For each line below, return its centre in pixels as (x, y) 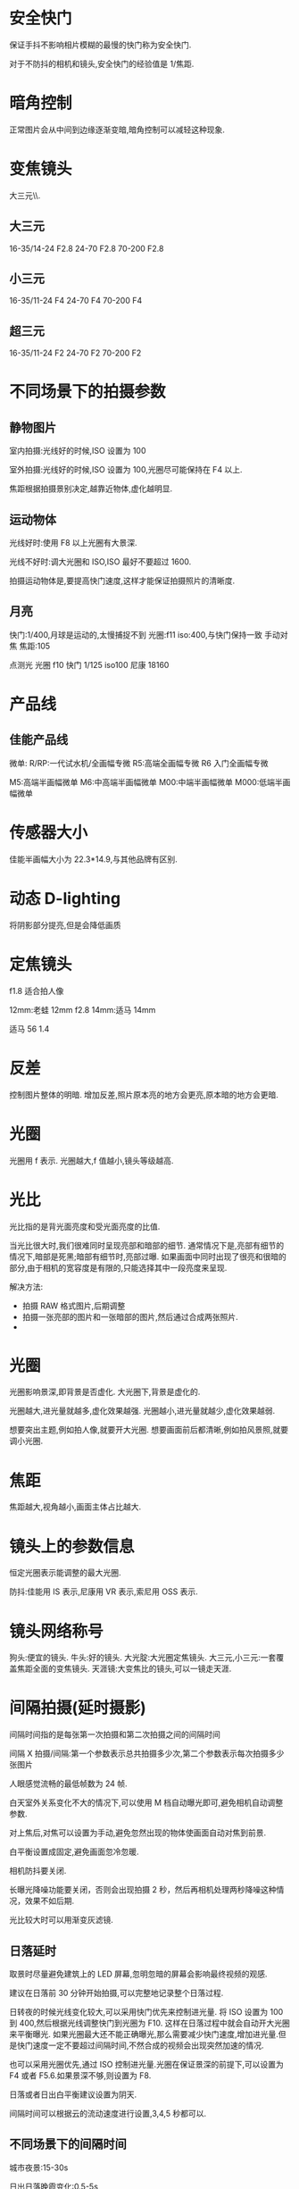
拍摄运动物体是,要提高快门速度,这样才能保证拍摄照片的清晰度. (122, 581)
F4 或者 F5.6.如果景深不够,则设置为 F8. (80, 2076)
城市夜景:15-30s (39, 2168)
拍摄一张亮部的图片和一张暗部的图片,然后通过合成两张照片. (130, 1316)
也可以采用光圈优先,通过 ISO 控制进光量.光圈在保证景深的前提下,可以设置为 (146, 2064)
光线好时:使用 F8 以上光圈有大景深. (73, 543)
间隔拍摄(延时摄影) (78, 1708)
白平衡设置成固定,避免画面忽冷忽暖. (75, 1852)
